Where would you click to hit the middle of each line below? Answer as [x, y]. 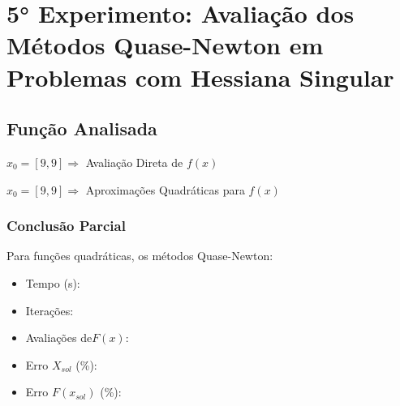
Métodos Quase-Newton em [165, 45]
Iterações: [49, 310]
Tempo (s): [53, 282]
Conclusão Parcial [66, 226]
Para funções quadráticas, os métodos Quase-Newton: [140, 256]
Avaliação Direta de [134, 162]
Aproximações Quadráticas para [165, 189]
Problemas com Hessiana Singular [200, 77]
